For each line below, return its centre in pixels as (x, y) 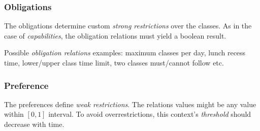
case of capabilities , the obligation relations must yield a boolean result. (115, 35)
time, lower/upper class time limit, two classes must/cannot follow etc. (114, 62)
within (14, 114)
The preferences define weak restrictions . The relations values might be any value (130, 104)
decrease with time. (34, 124)
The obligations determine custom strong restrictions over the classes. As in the (128, 26)
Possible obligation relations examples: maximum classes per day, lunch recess (125, 53)
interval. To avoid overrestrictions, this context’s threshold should (150, 114)
